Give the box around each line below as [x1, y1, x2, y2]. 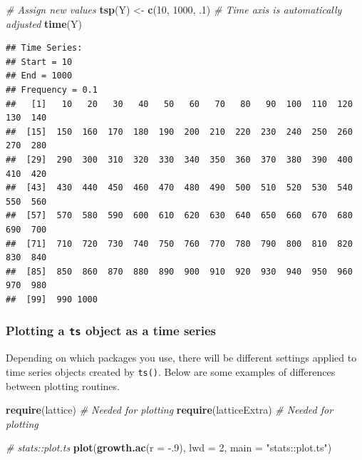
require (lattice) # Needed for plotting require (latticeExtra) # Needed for [6, 402, 333, 417]
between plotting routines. [6, 378, 120, 393]
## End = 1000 [6, 71, 73, 81]
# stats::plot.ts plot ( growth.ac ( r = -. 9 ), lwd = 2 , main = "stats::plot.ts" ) [6, 440, 332, 455]
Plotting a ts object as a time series [6, 322, 216, 339]
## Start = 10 [6, 56, 73, 67]
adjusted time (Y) [6, 16, 82, 31]
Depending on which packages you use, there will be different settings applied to [6, 350, 357, 365]
